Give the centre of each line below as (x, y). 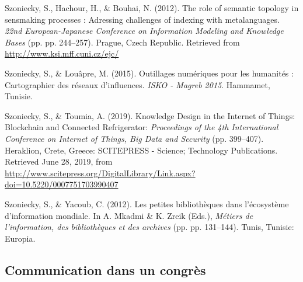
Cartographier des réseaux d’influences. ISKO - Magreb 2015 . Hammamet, (137, 84)
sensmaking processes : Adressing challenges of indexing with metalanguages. (142, 19)
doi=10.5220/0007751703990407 (62, 184)
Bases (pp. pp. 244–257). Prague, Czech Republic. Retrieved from (122, 42)
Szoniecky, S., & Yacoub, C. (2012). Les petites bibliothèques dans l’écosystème (147, 203)
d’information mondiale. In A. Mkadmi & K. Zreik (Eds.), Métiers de (129, 215)
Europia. (20, 238)
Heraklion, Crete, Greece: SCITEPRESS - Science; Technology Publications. (141, 150)
